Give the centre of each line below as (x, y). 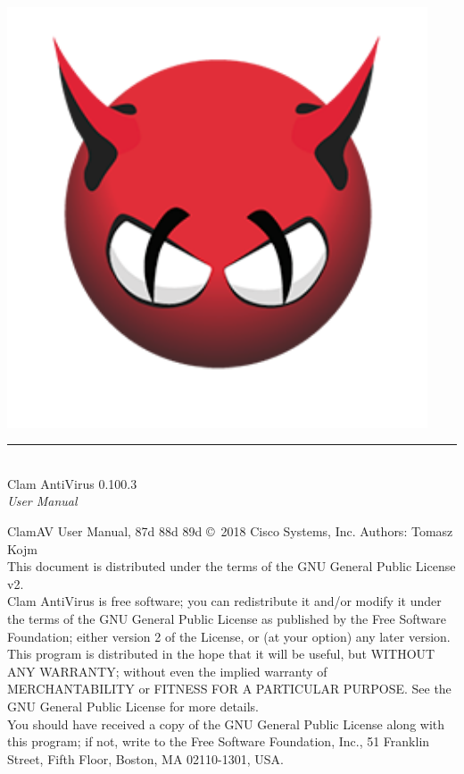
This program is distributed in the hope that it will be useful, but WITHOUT (221, 654)
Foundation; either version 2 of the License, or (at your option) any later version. (229, 636)
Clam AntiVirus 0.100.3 (72, 483)
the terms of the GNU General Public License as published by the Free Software (227, 618)
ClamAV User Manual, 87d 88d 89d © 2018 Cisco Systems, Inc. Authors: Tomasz (230, 531)
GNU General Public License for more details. (133, 706)
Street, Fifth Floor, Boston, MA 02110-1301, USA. (145, 758)
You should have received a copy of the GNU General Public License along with (226, 724)
